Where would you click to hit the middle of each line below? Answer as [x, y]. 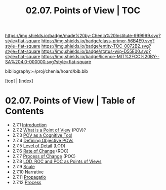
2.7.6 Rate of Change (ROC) [40, 151]
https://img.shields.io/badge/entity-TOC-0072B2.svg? [96, 46]
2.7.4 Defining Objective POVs [43, 141]
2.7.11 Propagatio [29, 177]
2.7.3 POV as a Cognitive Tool [42, 135]
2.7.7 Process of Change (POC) [44, 156]
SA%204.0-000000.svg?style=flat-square [48, 62]
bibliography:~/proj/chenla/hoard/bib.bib [47, 71]
